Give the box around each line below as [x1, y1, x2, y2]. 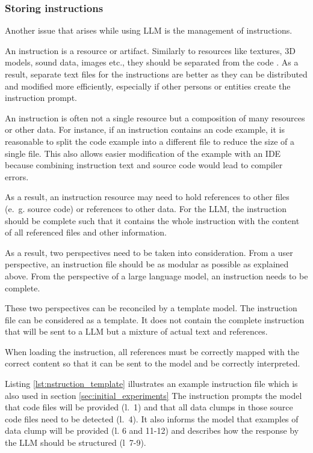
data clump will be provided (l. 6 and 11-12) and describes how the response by [5, 424, 299, 437]
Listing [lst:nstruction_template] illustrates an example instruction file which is [5, 377, 298, 390]
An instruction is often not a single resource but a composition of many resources [5, 111, 305, 124]
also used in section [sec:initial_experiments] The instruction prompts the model [5, 389, 302, 401]
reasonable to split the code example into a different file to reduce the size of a [5, 135, 294, 147]
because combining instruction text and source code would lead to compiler [5, 159, 283, 171]
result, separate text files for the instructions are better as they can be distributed [5, 68, 308, 80]
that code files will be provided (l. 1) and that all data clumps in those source [5, 401, 293, 413]
